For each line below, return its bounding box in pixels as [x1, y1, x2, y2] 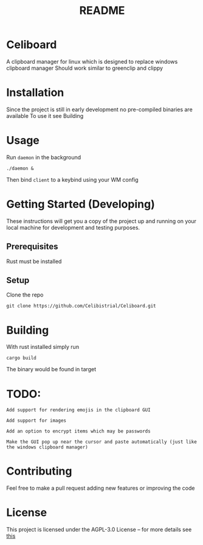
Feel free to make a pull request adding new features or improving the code [6, 484, 195, 492]
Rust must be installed [6, 258, 62, 265]
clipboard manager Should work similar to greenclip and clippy [6, 64, 163, 72]
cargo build [6, 355, 36, 362]
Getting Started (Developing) [6, 197, 155, 211]
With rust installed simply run [6, 343, 80, 351]
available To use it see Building [6, 112, 84, 119]
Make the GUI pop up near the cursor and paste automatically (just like [6, 439, 198, 445]
